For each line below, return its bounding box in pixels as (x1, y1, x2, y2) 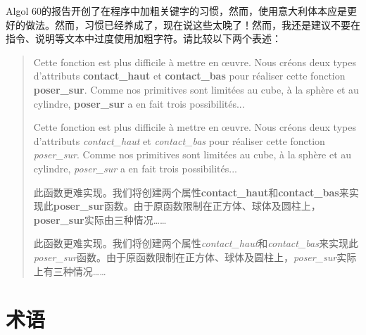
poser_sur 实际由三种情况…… (33, 212, 167, 227)
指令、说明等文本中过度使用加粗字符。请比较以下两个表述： (6, 31, 282, 46)
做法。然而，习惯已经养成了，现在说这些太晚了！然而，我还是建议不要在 (25, 17, 360, 32)
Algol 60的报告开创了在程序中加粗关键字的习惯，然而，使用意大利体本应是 (6, 4, 347, 18)
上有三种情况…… (33, 263, 106, 278)
